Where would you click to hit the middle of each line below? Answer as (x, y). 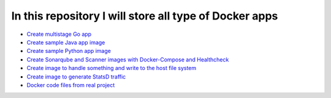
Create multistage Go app (59, 34)
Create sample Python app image (69, 51)
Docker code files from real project (71, 85)
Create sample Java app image (66, 42)
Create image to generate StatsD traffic (76, 77)
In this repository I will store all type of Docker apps (145, 16)
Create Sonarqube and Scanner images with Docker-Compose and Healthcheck (128, 59)
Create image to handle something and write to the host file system (112, 68)
